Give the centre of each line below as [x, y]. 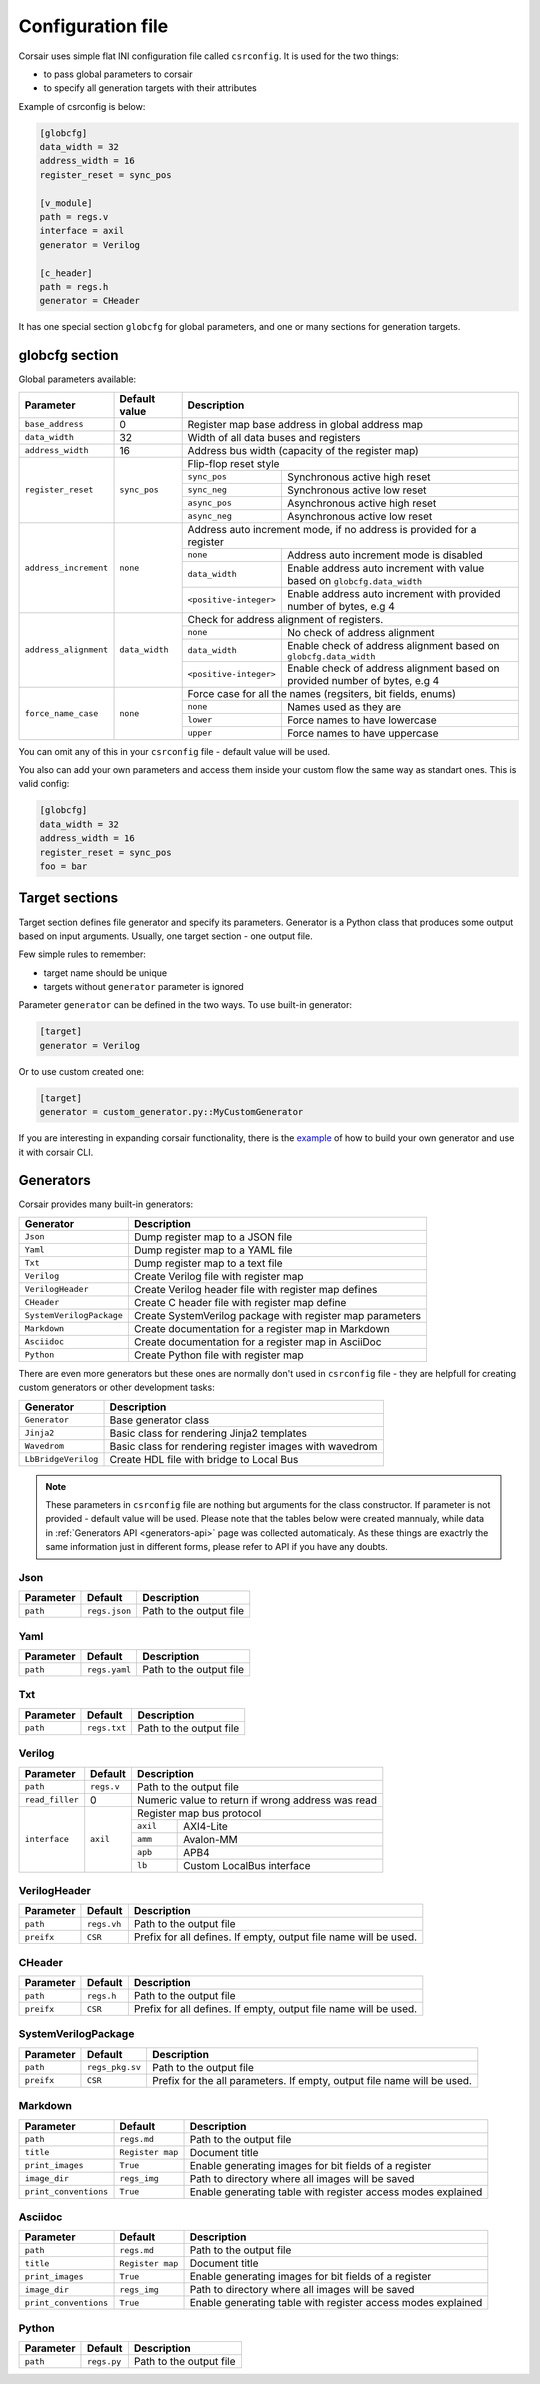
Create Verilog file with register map [218, 1276]
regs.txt [106, 1728]
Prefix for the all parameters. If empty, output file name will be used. [311, 2080]
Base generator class [159, 1420]
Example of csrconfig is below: [82, 106]
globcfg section [68, 355]
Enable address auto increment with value [385, 568]
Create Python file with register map [218, 1355]
